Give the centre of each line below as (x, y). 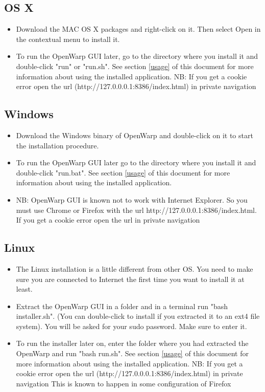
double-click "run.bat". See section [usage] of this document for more (123, 172)
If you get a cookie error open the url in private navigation (108, 220)
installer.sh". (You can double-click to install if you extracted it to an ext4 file (138, 316)
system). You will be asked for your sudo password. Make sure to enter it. (131, 326)
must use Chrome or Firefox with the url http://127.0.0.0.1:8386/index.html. (136, 210)
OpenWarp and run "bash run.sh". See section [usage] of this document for (132, 353)
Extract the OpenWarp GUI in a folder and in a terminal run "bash (122, 306)
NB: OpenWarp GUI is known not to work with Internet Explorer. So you (132, 199)
